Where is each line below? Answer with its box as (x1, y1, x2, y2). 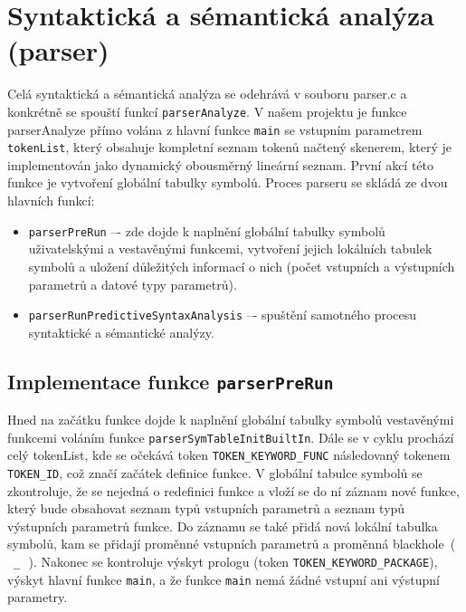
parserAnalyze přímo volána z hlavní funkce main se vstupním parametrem (7, 120, 423, 139)
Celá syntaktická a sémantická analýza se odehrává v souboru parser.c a (7, 84, 407, 103)
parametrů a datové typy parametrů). (28, 274, 237, 293)
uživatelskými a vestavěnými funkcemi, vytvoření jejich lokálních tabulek (28, 239, 433, 258)
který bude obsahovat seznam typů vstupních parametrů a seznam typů (7, 499, 405, 518)
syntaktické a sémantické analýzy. (28, 322, 214, 341)
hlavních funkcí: (7, 191, 95, 210)
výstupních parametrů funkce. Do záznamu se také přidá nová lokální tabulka (7, 516, 438, 535)
